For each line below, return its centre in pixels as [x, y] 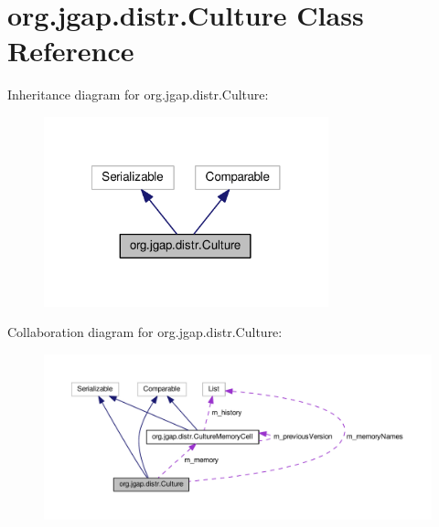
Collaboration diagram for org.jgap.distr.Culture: [145, 332]
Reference [71, 51]
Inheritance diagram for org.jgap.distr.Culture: [138, 95]
